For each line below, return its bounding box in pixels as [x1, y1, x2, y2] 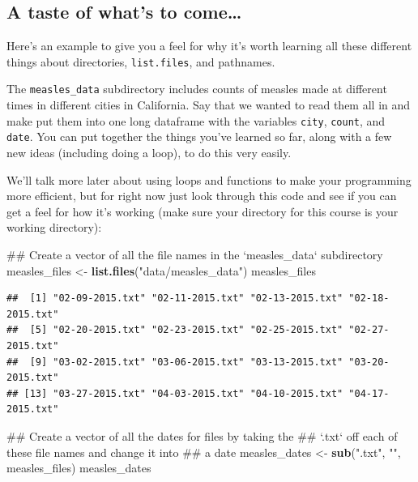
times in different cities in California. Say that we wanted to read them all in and [6, 96, 411, 113]
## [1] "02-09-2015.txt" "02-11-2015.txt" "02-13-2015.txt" [6, 292, 343, 305]
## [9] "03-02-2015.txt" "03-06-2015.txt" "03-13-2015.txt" [6, 356, 343, 368]
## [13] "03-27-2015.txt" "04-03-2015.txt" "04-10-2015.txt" [6, 387, 343, 399]
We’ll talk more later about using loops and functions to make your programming [6, 171, 412, 188]
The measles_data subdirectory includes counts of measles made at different [6, 80, 387, 97]
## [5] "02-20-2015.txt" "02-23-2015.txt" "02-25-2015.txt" [6, 324, 343, 336]
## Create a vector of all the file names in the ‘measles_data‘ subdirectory [6, 245, 383, 262]
